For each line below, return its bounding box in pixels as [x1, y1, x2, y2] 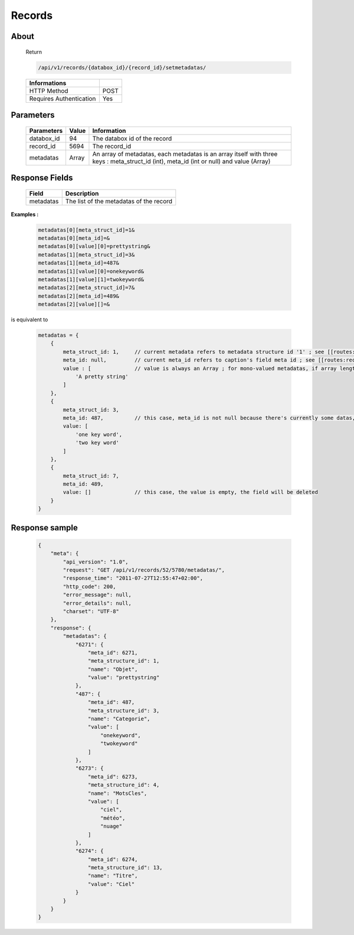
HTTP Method [29, 86, 68, 95]
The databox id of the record [92, 134, 172, 142]
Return [25, 48, 42, 56]
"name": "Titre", [87, 872, 138, 879]
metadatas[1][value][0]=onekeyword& [38, 268, 145, 275]
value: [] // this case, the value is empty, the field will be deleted [63, 489, 319, 496]
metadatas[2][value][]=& [38, 301, 110, 308]
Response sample [11, 523, 78, 533]
